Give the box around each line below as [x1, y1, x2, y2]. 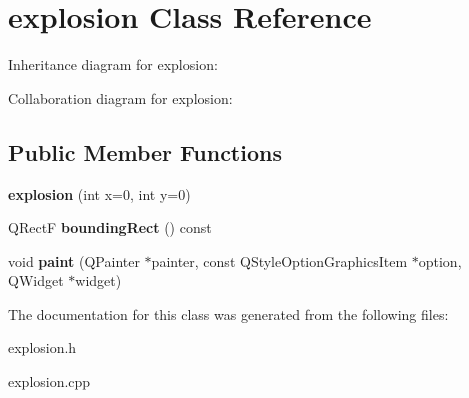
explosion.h [8, 337, 77, 358]
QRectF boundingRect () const [8, 217, 212, 238]
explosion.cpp [8, 371, 91, 392]
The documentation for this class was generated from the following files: [8, 303, 449, 324]
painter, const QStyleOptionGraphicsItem [151, 250, 408, 271]
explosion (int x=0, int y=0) [8, 183, 191, 204]
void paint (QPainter [8, 250, 140, 271]
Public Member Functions [8, 136, 282, 167]
